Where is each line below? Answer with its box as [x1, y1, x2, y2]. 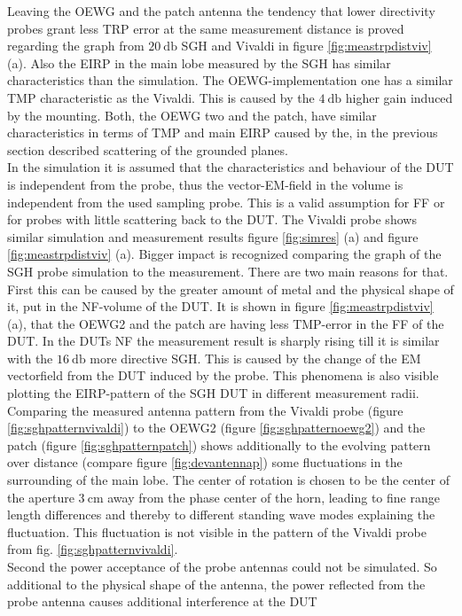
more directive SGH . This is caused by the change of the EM [90, 348, 421, 367]
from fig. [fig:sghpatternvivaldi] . [7, 540, 178, 558]
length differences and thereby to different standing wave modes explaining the [7, 505, 435, 524]
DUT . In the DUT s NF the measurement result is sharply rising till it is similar [7, 331, 440, 350]
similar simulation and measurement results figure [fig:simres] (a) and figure [7, 227, 419, 246]
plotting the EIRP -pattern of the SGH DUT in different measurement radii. [7, 384, 419, 402]
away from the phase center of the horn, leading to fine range [107, 487, 440, 506]
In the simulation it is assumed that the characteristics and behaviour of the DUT [7, 158, 454, 176]
